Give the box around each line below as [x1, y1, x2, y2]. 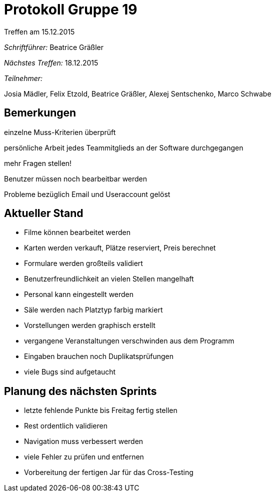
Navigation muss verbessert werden [24, 437, 143, 446]
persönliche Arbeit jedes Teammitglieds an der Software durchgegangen [4, 143, 243, 152]
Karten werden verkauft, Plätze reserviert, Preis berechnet [24, 243, 216, 252]
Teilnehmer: [4, 73, 43, 82]
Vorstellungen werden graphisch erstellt [24, 321, 155, 330]
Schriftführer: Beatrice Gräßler [4, 42, 104, 51]
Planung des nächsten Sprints [4, 384, 157, 397]
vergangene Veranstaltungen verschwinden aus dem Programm [24, 336, 234, 345]
